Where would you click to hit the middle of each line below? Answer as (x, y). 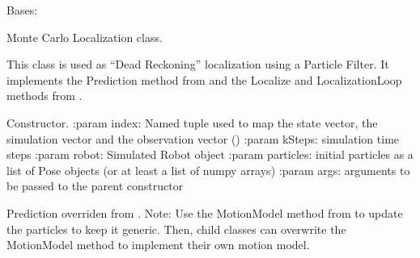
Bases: (22, 10)
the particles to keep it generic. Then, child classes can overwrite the (176, 229)
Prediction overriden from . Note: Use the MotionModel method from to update (205, 212)
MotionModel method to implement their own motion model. (158, 245)
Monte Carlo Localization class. (85, 37)
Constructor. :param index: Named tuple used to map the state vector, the (192, 122)
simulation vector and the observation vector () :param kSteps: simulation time (203, 138)
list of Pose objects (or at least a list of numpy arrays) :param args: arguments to (208, 170)
